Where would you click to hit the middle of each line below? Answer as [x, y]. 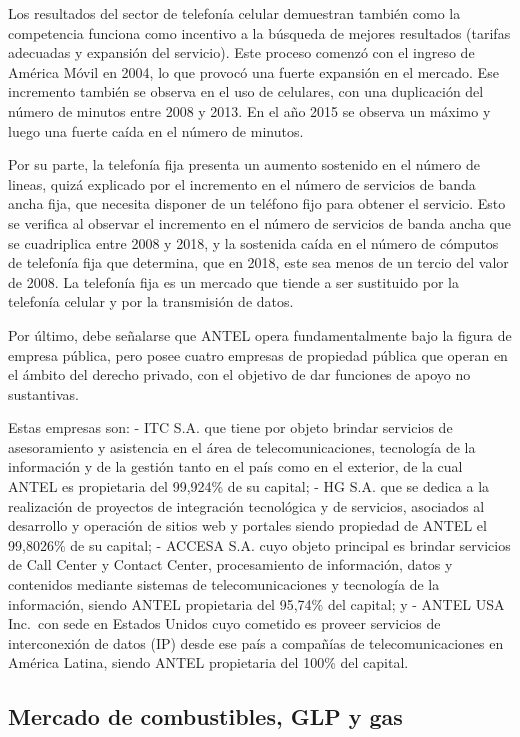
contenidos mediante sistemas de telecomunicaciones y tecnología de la [224, 584]
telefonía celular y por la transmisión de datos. [151, 301]
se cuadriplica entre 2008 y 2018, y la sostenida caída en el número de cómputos [253, 242]
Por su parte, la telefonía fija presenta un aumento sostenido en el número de [244, 164]
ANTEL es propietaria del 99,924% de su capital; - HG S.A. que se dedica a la [249, 486]
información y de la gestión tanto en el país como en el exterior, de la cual [235, 466]
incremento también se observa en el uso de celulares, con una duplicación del [246, 91]
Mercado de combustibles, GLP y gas [205, 716]
